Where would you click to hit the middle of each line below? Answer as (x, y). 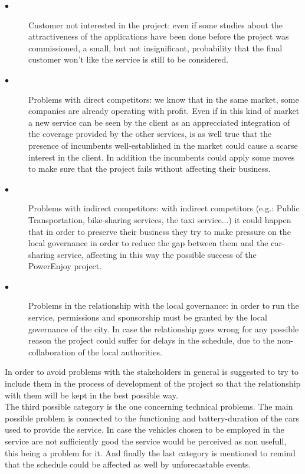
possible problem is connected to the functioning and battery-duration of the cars (152, 418)
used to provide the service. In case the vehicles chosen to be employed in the (145, 429)
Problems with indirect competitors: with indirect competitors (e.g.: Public (164, 208)
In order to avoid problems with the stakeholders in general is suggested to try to (152, 372)
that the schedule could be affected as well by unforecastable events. (128, 464)
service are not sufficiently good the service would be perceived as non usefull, (146, 441)
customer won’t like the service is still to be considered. (129, 59)
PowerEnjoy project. (65, 266)
